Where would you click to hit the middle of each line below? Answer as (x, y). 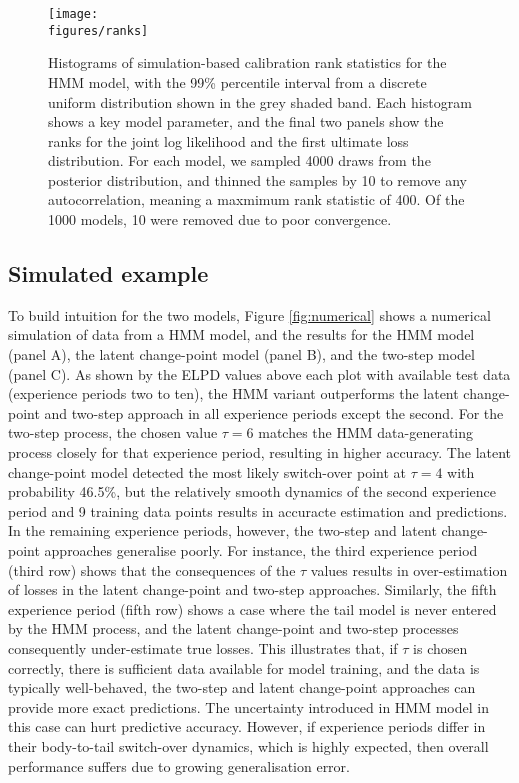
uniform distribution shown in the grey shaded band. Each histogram (260, 101)
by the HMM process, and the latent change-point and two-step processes (233, 628)
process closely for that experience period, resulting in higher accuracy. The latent (260, 452)
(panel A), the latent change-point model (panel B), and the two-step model (241, 354)
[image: (73, 14)
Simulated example (108, 273)
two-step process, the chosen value (113, 432)
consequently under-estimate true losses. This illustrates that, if (203, 647)
